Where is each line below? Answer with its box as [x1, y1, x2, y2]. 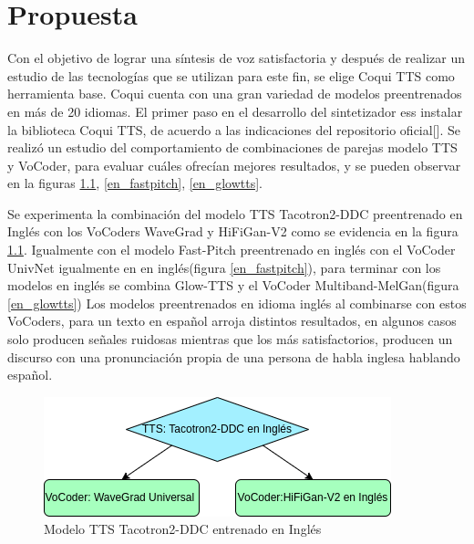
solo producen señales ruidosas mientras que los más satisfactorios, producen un [7, 330, 453, 349]
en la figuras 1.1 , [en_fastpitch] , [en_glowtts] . [7, 173, 263, 193]
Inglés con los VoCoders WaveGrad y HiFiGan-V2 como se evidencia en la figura [7, 222, 459, 241]
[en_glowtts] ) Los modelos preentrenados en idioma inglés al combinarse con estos [7, 293, 467, 312]
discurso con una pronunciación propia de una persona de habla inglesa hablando [7, 347, 460, 366]
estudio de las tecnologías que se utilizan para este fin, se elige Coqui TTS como [7, 66, 455, 85]
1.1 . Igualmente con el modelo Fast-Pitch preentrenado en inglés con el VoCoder [7, 240, 456, 259]
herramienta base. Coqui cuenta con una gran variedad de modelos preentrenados [7, 84, 462, 103]
